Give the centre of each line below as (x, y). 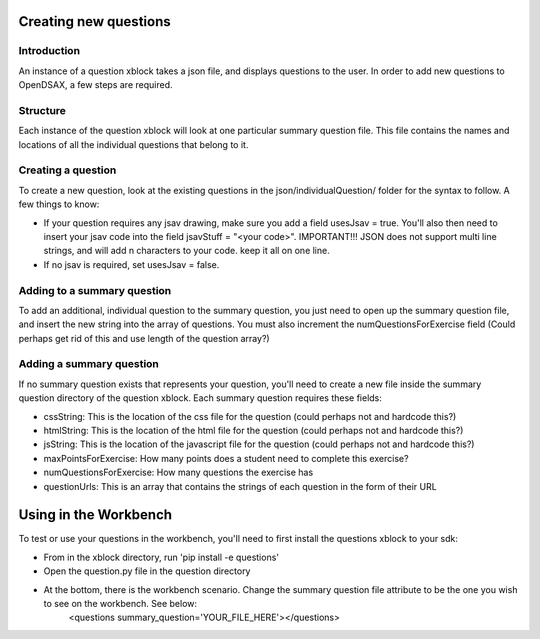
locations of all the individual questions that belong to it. (133, 144)
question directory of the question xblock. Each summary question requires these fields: (200, 398)
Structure (42, 110)
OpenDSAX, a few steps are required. (95, 85)
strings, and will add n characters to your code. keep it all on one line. (186, 251)
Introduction (49, 51)
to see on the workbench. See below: (120, 604)
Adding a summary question (89, 364)
